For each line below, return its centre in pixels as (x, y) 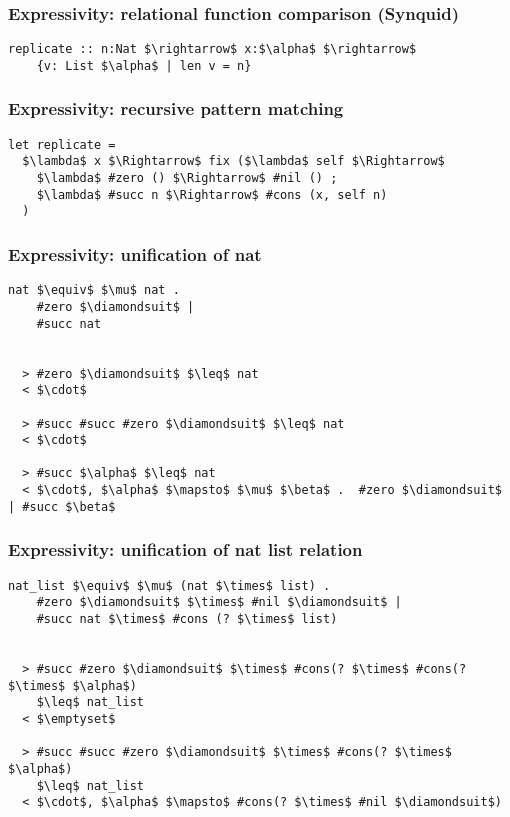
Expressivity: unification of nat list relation (185, 549)
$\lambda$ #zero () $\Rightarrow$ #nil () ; (187, 178)
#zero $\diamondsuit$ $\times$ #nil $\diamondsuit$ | (219, 602)
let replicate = (62, 144)
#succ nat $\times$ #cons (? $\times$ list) (187, 618)
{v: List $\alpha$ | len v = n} (144, 65)
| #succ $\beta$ (62, 506)
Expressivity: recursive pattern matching (176, 108)
